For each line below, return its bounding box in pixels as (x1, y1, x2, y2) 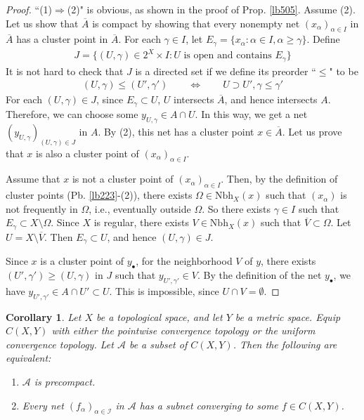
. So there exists (202, 201, 271, 216)
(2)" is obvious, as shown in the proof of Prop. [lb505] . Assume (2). (67, 2, 356, 16)
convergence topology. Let (6, 336, 114, 351)
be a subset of (129, 336, 188, 351)
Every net (22, 398, 64, 412)
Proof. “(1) (6, 2, 53, 16)
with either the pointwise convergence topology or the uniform (51, 323, 316, 338)
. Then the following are (233, 336, 337, 351)
